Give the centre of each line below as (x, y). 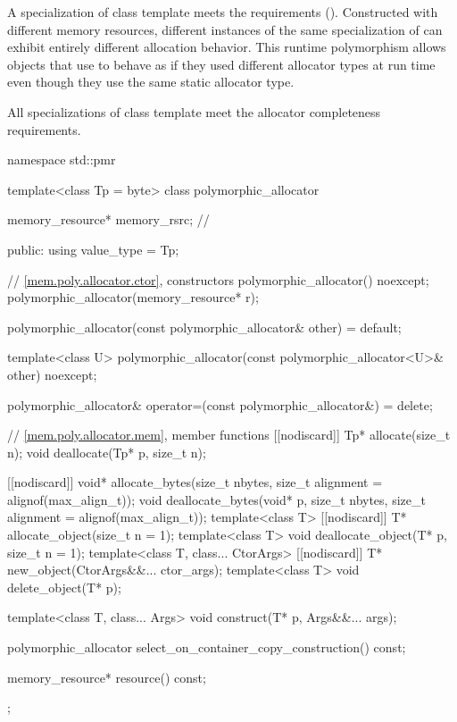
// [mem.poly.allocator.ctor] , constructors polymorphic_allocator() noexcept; (218, 279)
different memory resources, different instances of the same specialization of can (225, 29)
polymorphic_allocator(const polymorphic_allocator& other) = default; (204, 327)
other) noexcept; (52, 374)
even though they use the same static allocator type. (151, 82)
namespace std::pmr (62, 160)
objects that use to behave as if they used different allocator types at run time (221, 64)
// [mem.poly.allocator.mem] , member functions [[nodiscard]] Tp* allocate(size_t (229, 435)
